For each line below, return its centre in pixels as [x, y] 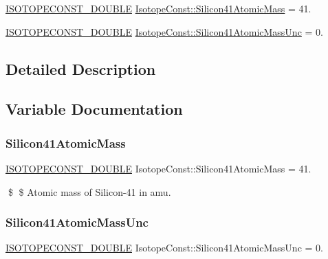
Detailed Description [81, 68]
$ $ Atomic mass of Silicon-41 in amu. [89, 191]
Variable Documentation [94, 109]
